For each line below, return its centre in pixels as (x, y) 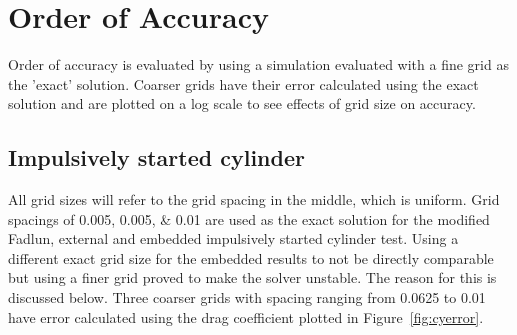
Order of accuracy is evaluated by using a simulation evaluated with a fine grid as (258, 64)
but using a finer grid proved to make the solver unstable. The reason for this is (252, 277)
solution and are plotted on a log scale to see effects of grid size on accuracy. (242, 103)
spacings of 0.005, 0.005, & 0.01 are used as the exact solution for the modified (249, 218)
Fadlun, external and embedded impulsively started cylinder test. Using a (233, 238)
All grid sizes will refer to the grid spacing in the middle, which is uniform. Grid (254, 199)
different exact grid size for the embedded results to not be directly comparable (251, 257)
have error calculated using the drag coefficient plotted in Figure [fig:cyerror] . (246, 316)
